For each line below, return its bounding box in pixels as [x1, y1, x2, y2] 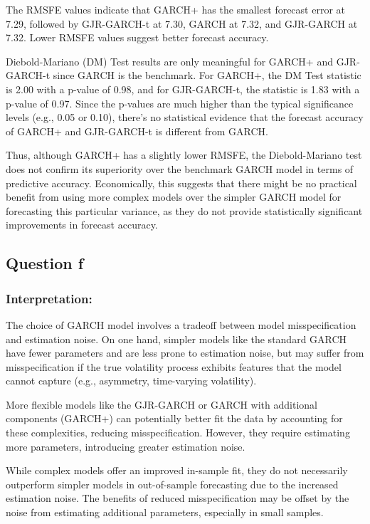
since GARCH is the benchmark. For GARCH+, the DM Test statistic [53, 68, 361, 83]
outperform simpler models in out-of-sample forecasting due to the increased [6, 476, 339, 491]
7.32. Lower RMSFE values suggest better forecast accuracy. [6, 30, 269, 45]
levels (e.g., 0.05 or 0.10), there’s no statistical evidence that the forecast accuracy [6, 110, 364, 125]
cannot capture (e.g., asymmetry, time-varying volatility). [6, 373, 257, 388]
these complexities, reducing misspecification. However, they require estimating [6, 425, 350, 440]
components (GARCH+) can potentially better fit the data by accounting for [6, 411, 343, 426]
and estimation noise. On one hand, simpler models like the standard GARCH [6, 331, 347, 346]
